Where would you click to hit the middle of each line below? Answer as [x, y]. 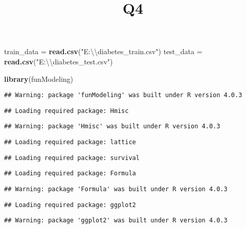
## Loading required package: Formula [70, 174]
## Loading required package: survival [72, 158]
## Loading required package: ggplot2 [70, 205]
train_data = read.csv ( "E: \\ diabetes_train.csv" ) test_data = [103, 51]
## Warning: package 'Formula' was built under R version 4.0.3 [116, 189]
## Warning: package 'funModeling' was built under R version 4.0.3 [123, 95]
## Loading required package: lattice [70, 142]
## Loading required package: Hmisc [66, 111]
